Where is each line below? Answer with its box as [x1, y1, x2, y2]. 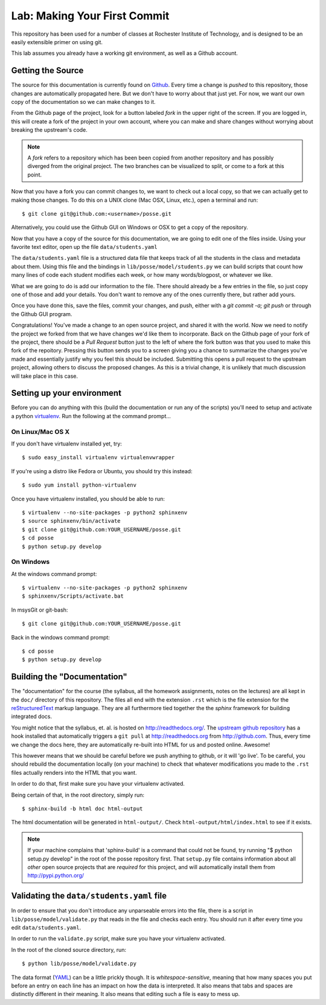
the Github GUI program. [11, 310, 72, 317]
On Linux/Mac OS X [11, 427, 70, 436]
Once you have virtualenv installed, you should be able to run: [11, 495, 165, 502]
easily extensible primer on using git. [11, 38, 103, 45]
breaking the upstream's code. [11, 126, 88, 134]
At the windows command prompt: [11, 570, 97, 577]
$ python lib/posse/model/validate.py [22, 960, 137, 967]
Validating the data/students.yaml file [11, 891, 167, 901]
